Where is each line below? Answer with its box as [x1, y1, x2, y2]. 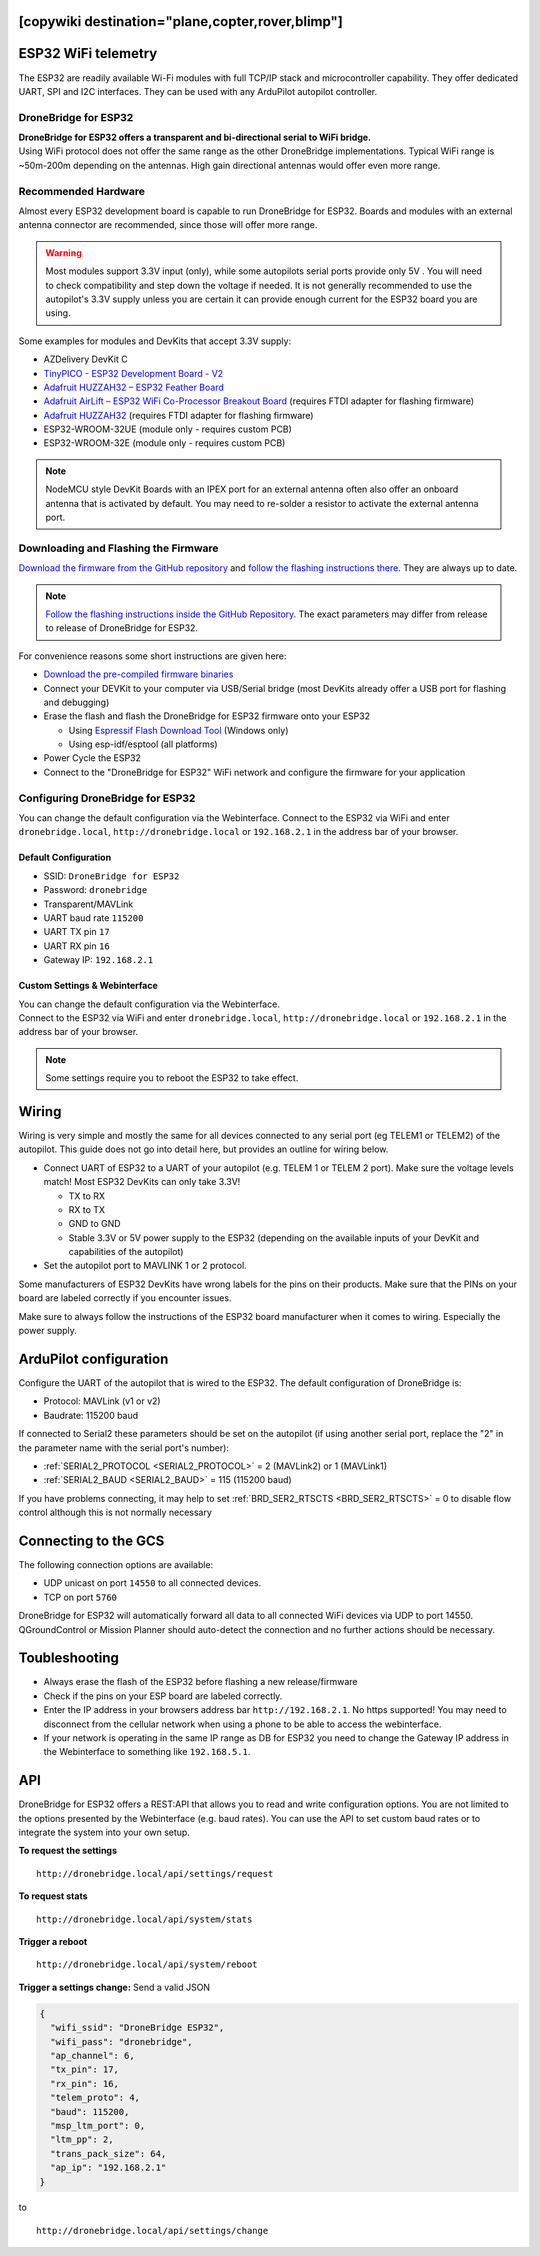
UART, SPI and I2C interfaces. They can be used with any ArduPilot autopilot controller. [18, 85, 378, 97]
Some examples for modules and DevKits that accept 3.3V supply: [18, 335, 292, 347]
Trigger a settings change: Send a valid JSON [18, 1981, 210, 1993]
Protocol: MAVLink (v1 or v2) [43, 1395, 161, 1407]
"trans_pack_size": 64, [50, 2148, 167, 2159]
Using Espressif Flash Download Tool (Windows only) [68, 724, 289, 736]
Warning [45, 246, 82, 259]
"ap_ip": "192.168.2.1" [50, 2162, 167, 2174]
